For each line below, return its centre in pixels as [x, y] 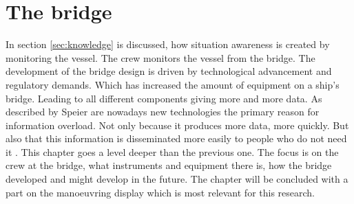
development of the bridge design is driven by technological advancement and [169, 71]
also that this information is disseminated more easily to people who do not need [176, 138]
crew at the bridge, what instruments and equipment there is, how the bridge [169, 165]
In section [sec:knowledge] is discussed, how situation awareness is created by [168, 44]
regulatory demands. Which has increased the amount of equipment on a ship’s [173, 84]
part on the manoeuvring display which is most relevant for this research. [160, 192]
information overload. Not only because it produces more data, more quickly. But [177, 125]
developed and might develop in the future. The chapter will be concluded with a [177, 179]
